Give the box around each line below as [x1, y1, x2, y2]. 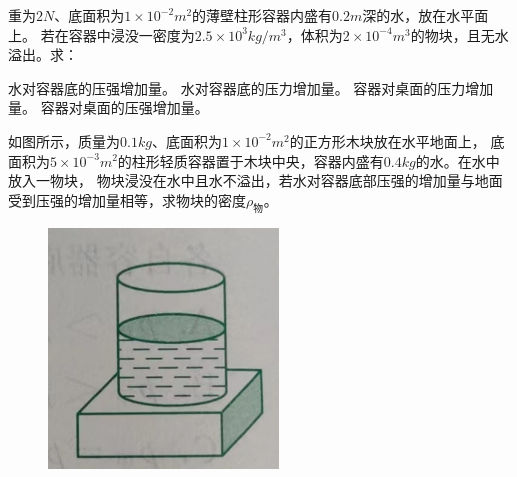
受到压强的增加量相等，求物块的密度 [8, 189, 246, 210]
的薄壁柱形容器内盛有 [192, 5, 333, 25]
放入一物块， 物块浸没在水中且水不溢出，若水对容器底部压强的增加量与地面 [8, 170, 503, 191]
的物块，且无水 [410, 24, 509, 45]
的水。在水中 [415, 150, 500, 171]
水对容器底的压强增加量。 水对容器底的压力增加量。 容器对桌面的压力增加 [8, 77, 494, 98]
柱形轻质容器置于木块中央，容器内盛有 [131, 150, 384, 171]
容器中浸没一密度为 [68, 24, 195, 45]
